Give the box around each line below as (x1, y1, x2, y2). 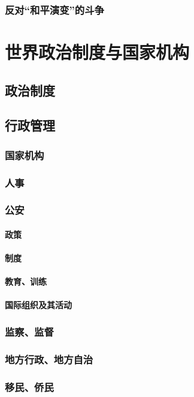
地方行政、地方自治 (5, 351, 93, 366)
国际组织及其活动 (5, 299, 72, 311)
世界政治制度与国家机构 (5, 40, 190, 64)
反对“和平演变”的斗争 (5, 2, 104, 17)
